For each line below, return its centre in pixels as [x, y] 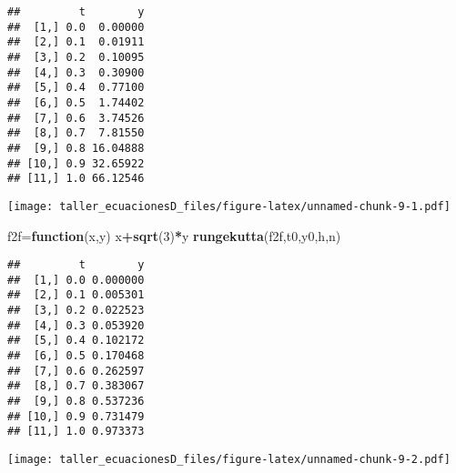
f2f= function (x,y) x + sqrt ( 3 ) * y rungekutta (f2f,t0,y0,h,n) [174, 235]
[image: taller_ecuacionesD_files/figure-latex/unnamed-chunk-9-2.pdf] [229, 459]
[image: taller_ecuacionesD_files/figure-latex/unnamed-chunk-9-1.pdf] [229, 206]
